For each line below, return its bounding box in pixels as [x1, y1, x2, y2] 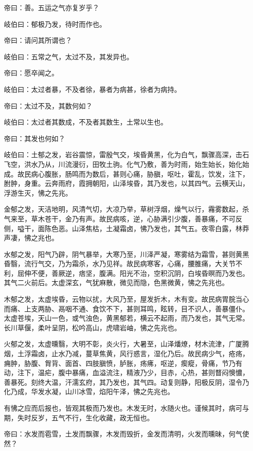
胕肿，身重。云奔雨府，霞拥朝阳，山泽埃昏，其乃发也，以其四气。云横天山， [4, 178, 249, 188]
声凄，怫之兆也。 [4, 233, 58, 243]
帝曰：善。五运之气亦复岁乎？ [4, 2, 99, 12]
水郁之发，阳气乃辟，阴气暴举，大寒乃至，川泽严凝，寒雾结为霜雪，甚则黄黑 [4, 249, 249, 259]
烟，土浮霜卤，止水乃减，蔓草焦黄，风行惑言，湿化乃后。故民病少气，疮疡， [4, 348, 249, 359]
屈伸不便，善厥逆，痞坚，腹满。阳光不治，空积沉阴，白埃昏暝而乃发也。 [17, 268, 249, 278]
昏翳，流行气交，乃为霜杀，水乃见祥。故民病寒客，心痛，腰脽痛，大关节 [4, 258, 235, 269]
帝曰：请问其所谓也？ [4, 35, 72, 45]
